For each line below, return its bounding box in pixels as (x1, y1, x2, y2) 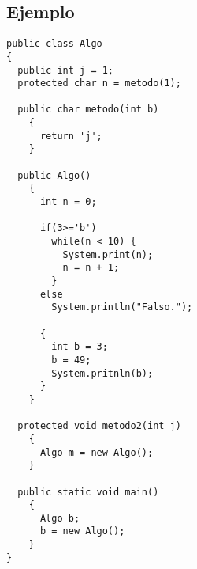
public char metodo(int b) (17, 104, 159, 116)
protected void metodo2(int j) (17, 420, 181, 432)
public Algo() (17, 169, 91, 181)
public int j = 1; (17, 64, 114, 76)
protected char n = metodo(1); (17, 78, 181, 89)
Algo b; (39, 512, 80, 524)
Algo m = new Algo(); (39, 446, 154, 458)
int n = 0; (39, 196, 97, 208)
